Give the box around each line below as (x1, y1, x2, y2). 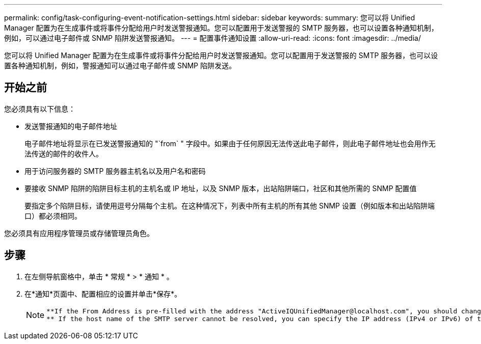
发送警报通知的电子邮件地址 (24, 121, 117, 130)
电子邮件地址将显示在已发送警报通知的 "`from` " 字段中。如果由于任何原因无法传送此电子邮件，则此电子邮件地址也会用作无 (24, 139, 436, 148)
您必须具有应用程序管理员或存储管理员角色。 (4, 228, 154, 237)
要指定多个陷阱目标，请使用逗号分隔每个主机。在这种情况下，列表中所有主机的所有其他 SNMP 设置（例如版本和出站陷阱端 (24, 201, 435, 210)
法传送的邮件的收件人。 (24, 149, 103, 158)
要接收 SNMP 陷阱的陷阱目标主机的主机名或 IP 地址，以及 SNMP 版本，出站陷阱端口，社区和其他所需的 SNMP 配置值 (24, 183, 417, 193)
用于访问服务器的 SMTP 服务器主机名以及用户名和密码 (24, 166, 206, 175)
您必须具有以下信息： (4, 104, 75, 113)
